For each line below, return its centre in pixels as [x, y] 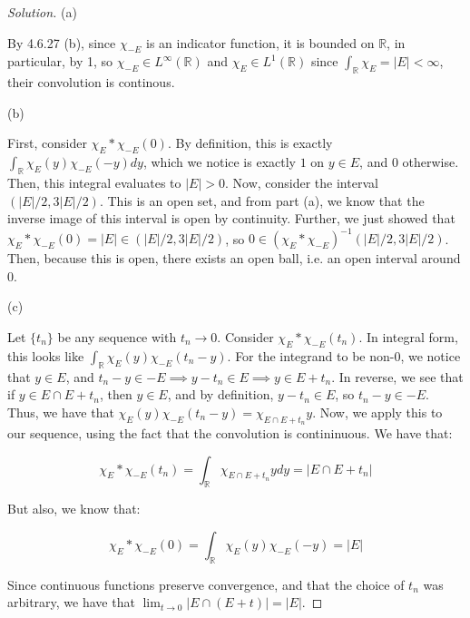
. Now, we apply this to [377, 412]
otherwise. [431, 162]
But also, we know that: [74, 509]
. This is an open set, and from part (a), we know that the [262, 200]
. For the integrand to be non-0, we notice [344, 355]
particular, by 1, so [60, 61]
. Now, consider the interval [301, 182]
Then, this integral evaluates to [94, 182]
